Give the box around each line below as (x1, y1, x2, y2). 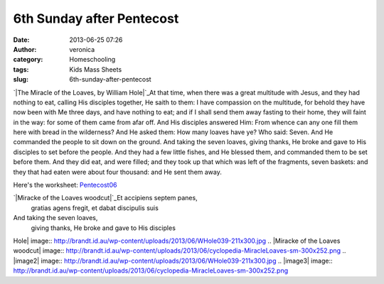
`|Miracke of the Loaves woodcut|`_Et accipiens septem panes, (13, 194, 198, 202)
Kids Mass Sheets (69, 65, 122, 74)
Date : (13, 35, 30, 44)
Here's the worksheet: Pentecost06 (13, 181, 117, 190)
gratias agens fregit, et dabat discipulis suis (31, 203, 159, 212)
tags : (13, 65, 29, 74)
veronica (69, 45, 95, 53)
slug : (13, 75, 28, 84)
